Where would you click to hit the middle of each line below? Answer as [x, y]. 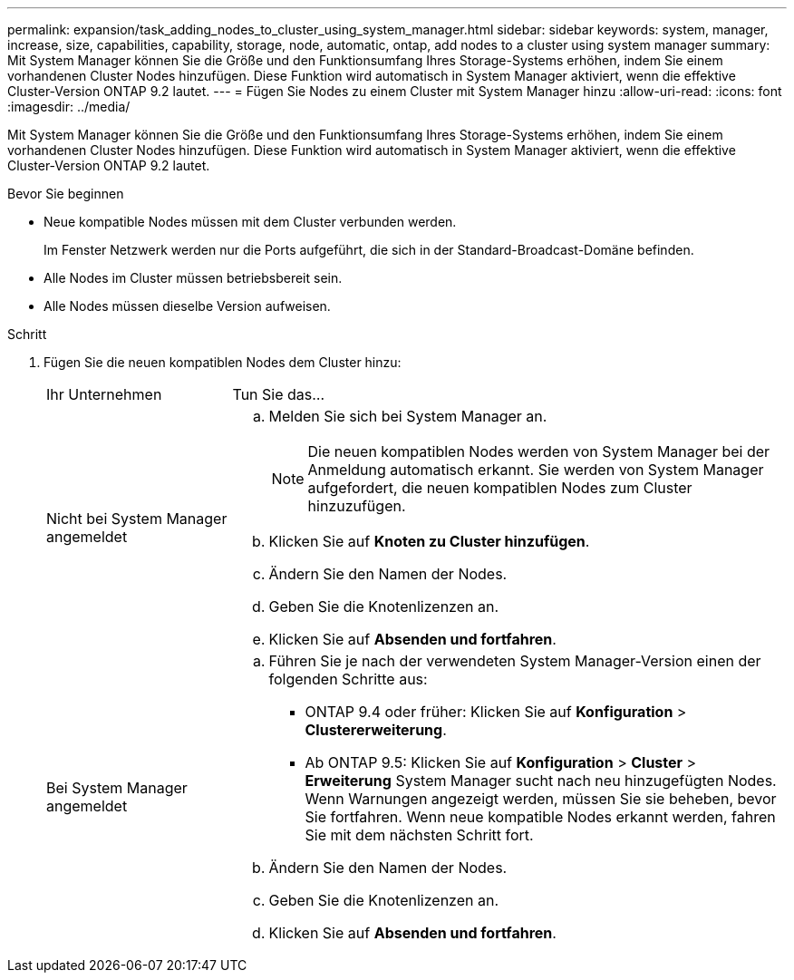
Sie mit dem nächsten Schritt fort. [419, 835]
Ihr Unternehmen [104, 394]
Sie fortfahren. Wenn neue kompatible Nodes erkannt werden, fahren [540, 817]
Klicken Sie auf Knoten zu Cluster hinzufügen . [429, 541]
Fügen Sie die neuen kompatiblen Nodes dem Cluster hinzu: [223, 362]
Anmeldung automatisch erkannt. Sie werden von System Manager [536, 470]
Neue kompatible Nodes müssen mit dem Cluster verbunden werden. [250, 222]
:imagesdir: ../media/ [69, 107]
